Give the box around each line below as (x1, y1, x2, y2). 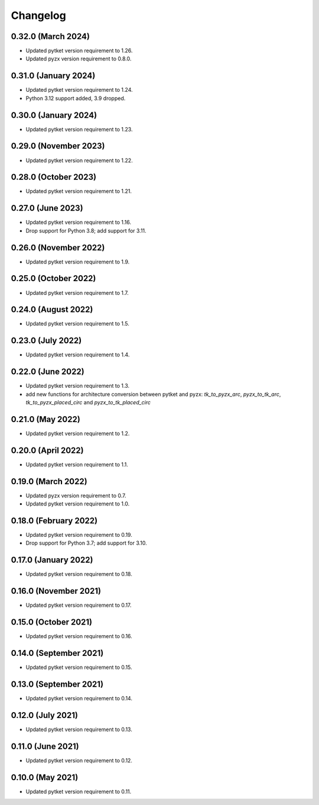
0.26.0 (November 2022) (11, 243, 105, 253)
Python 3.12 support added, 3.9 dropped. (25, 95, 126, 102)
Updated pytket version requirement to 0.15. (25, 664, 132, 671)
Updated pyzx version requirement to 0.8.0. (25, 55, 132, 62)
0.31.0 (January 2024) (11, 71, 96, 81)
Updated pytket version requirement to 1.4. (25, 351, 130, 358)
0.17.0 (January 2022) (11, 555, 93, 565)
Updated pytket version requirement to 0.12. (25, 756, 133, 764)
